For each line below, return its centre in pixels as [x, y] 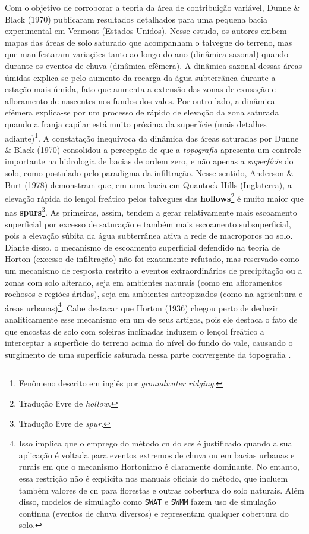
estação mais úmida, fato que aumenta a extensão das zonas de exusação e [140, 89]
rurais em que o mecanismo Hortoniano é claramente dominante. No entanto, [159, 466]
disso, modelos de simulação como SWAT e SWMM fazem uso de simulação [147, 502]
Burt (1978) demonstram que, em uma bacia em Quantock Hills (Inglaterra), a [148, 184]
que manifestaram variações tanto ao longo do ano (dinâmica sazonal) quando [147, 54]
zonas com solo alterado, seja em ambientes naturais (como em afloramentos [144, 282]
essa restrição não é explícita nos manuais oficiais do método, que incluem [153, 478]
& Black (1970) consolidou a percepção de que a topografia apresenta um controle [153, 149]
